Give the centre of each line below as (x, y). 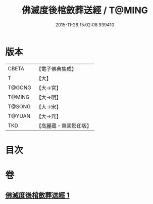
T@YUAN (19, 116)
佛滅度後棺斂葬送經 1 (37, 195)
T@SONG (19, 106)
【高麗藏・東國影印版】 (64, 126)
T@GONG (19, 88)
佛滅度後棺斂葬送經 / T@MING (85, 10)
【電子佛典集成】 (56, 69)
